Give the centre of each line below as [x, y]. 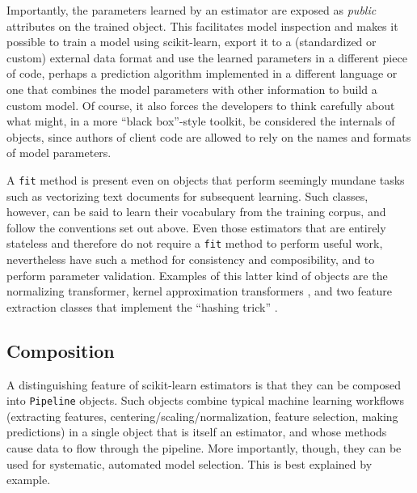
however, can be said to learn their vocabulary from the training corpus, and [196, 212]
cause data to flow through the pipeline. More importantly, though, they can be [204, 448]
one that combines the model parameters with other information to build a [192, 89]
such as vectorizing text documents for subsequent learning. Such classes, [187, 195]
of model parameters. [59, 153]
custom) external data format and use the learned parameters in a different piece [207, 57]
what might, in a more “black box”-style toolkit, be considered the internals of [201, 121]
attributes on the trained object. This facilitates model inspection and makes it [202, 25]
